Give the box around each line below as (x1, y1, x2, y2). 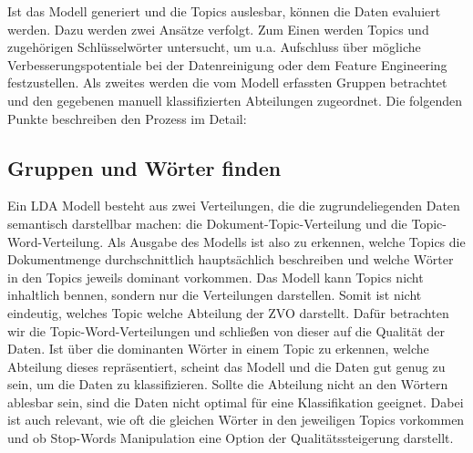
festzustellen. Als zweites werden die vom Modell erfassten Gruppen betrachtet (7, 73, 447, 92)
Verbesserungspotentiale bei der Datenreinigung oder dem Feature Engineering (7, 55, 447, 74)
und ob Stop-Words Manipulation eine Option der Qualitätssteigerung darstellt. (7, 428, 454, 448)
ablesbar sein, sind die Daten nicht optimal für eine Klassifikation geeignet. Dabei (7, 392, 464, 411)
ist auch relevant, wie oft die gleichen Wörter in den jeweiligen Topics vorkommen (7, 410, 465, 429)
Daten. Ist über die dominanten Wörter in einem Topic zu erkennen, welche (7, 339, 429, 358)
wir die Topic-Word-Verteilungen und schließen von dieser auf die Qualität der (7, 321, 445, 340)
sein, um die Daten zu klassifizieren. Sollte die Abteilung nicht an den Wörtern (7, 375, 448, 394)
